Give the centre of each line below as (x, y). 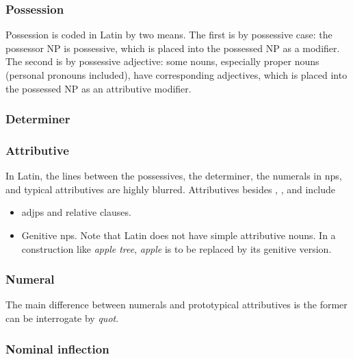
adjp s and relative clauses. (76, 212)
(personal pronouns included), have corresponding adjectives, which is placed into (176, 75)
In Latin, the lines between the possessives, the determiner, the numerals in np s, (174, 176)
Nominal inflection (57, 348)
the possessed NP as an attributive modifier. (99, 88)
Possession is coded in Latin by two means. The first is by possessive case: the (169, 35)
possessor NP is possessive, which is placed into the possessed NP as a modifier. (173, 48)
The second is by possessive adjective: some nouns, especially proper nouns (162, 61)
